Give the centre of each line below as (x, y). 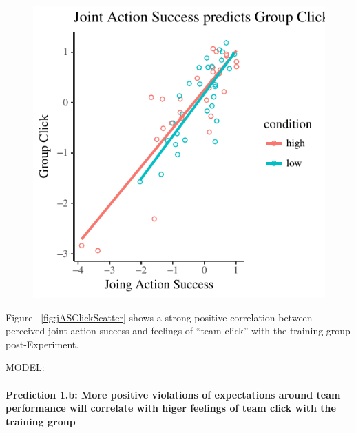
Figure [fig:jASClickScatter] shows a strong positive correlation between (159, 317)
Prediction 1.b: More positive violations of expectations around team (173, 394)
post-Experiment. (42, 344)
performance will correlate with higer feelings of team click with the (171, 408)
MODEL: (25, 367)
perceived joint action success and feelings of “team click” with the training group (178, 331)
